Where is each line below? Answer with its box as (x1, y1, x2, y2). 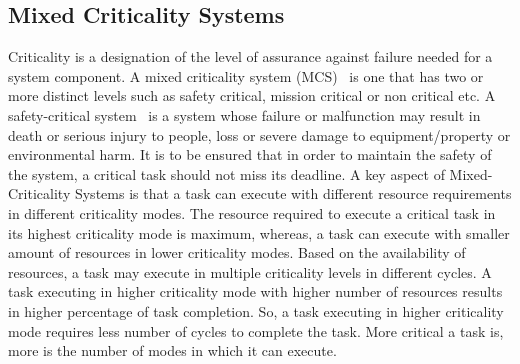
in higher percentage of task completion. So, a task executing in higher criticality (8, 300, 504, 321)
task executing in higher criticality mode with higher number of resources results (8, 281, 503, 302)
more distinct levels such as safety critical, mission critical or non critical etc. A (8, 85, 496, 106)
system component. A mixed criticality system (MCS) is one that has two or (8, 65, 484, 86)
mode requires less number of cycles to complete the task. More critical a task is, (8, 320, 504, 341)
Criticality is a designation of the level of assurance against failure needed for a (8, 46, 493, 67)
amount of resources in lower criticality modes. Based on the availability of (8, 242, 466, 263)
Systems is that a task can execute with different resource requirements (74, 183, 512, 204)
